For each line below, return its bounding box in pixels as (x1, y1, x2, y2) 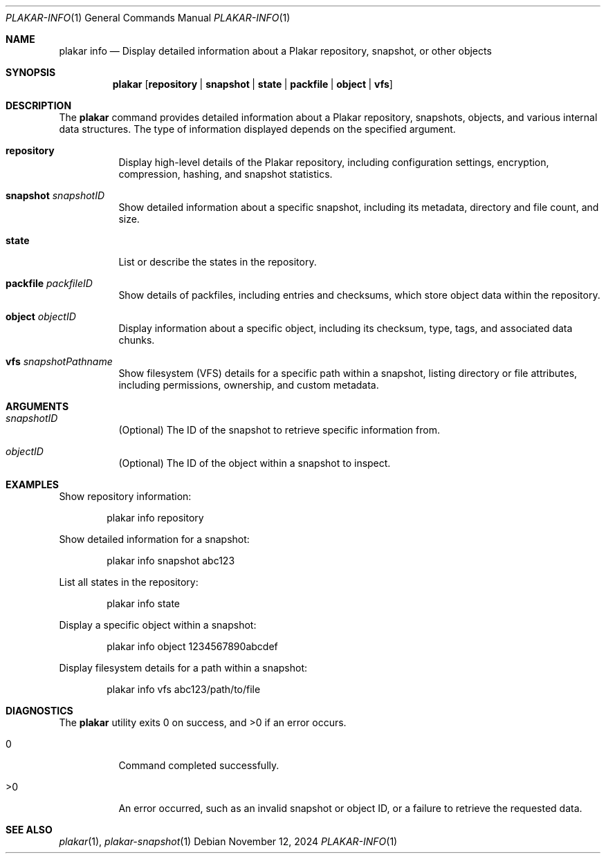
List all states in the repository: (59, 576, 199, 588)
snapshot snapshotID (6, 190, 105, 201)
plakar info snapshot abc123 (107, 555, 235, 566)
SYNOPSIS (6, 66, 56, 78)
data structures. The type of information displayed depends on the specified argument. (59, 123, 456, 135)
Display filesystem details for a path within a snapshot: (59, 662, 308, 674)
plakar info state (107, 598, 181, 609)
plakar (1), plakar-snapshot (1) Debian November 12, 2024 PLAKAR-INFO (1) (59, 835, 398, 847)
